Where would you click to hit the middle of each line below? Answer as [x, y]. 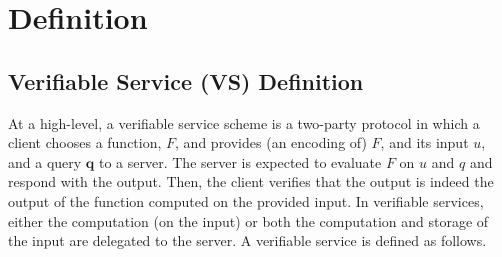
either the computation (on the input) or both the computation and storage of [248, 220]
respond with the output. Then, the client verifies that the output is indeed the [251, 181]
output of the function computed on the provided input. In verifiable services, [246, 200]
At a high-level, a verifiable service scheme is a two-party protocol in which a [244, 122]
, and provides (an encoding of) [271, 142]
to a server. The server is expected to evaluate [240, 161]
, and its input [424, 142]
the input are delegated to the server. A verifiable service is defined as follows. [247, 240]
